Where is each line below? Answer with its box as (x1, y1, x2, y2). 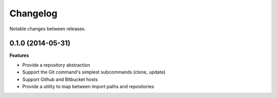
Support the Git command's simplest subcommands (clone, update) (22, 69, 166, 75)
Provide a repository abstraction (22, 62, 91, 68)
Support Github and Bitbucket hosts (22, 76, 98, 82)
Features (9, 52, 29, 58)
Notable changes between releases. (9, 26, 86, 32)
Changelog (9, 8, 57, 19)
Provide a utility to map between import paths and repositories (22, 84, 154, 90)
